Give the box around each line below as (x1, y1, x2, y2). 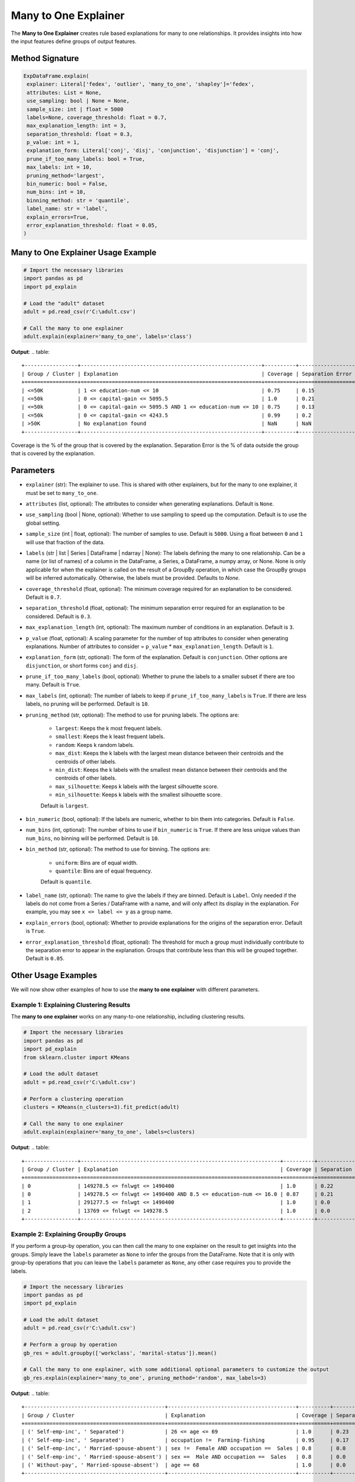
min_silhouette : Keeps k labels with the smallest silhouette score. (55, 791, 222, 799)
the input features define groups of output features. (11, 37, 137, 44)
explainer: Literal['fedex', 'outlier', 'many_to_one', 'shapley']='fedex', (27, 81, 254, 88)
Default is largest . (40, 802, 89, 809)
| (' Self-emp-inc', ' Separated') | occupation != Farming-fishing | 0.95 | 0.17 (21, 1436, 349, 1443)
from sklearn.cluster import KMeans (23, 1054, 130, 1061)
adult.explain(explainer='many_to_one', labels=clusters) (23, 1129, 195, 1135)
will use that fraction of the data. (25, 538, 105, 545)
